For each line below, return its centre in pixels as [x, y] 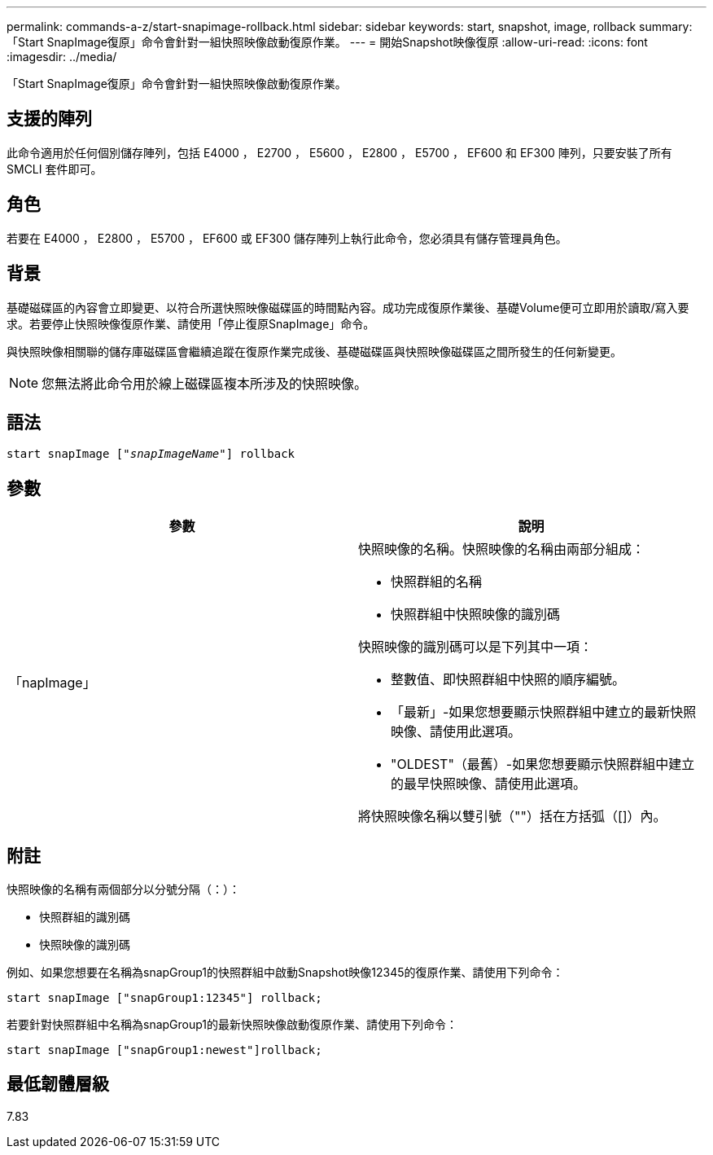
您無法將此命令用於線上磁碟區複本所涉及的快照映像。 [205, 383]
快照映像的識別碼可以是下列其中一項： [476, 647]
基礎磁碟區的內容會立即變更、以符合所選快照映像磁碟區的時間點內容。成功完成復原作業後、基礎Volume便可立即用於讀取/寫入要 [348, 307]
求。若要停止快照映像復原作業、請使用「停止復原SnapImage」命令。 [191, 323]
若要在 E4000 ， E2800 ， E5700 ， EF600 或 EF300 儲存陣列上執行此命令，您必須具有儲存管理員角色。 [287, 238]
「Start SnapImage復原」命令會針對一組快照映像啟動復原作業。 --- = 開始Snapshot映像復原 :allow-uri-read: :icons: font [327, 42]
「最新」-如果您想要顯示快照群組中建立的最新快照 [544, 712]
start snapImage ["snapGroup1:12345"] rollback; [164, 998]
